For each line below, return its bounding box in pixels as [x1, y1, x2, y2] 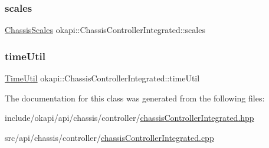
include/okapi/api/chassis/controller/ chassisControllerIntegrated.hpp [5, 111, 254, 124]
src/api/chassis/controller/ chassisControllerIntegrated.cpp [5, 131, 214, 143]
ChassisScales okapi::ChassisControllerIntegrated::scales [5, 24, 205, 36]
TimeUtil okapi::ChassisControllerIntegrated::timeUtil [5, 72, 200, 84]
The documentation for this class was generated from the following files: [5, 91, 265, 104]
